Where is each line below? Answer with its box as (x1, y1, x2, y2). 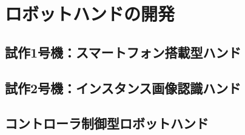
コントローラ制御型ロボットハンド (5, 114, 209, 133)
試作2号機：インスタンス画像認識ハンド (5, 78, 241, 97)
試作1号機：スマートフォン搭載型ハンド (5, 42, 241, 61)
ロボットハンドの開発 (5, 1, 175, 26)
